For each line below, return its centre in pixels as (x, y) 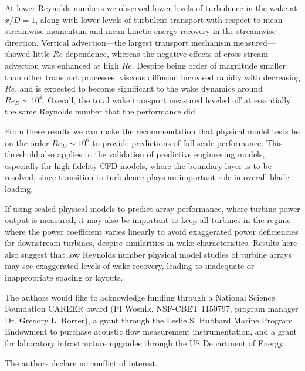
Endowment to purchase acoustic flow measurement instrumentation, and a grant (151, 331)
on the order (27, 142)
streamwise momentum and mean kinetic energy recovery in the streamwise (140, 31)
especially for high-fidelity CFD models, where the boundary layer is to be (138, 165)
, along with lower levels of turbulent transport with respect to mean (159, 19)
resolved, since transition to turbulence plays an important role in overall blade (147, 177)
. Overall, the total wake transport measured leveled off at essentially (167, 100)
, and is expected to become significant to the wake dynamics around (139, 88)
